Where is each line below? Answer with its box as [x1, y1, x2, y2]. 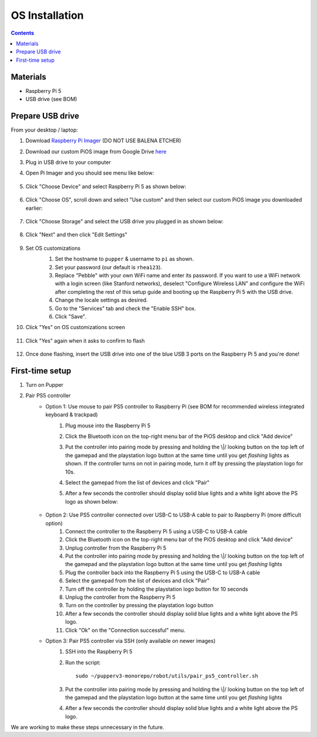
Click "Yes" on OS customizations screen [25, 324, 126, 331]
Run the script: [65, 659, 101, 666]
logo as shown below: [65, 498, 119, 505]
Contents [11, 29, 35, 36]
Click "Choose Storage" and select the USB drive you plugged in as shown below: [25, 218, 224, 225]
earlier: [25, 205, 43, 212]
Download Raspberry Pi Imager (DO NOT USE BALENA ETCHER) [25, 137, 181, 144]
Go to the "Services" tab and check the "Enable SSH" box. [55, 304, 196, 311]
